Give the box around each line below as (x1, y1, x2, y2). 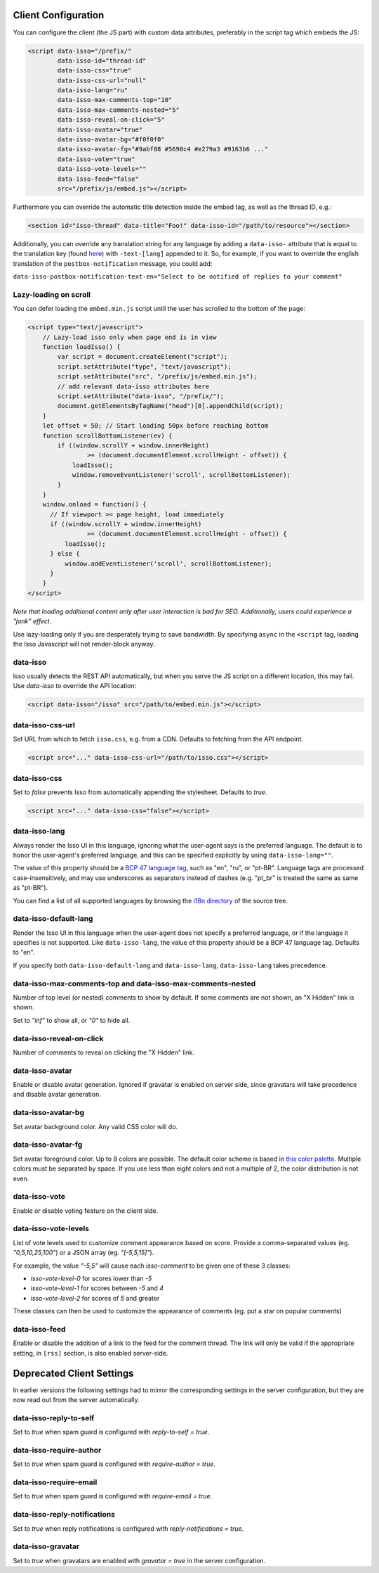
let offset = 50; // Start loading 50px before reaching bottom (42, 422, 269, 430)
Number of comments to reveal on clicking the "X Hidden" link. (13, 1048, 195, 1057)
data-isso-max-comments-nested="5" (57, 106, 180, 114)
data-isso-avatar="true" (57, 125, 143, 134)
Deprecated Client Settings (13, 1367, 134, 1379)
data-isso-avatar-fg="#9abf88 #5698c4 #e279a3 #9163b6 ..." (57, 145, 269, 153)
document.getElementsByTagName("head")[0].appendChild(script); (57, 402, 284, 410)
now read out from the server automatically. (13, 1395, 140, 1403)
